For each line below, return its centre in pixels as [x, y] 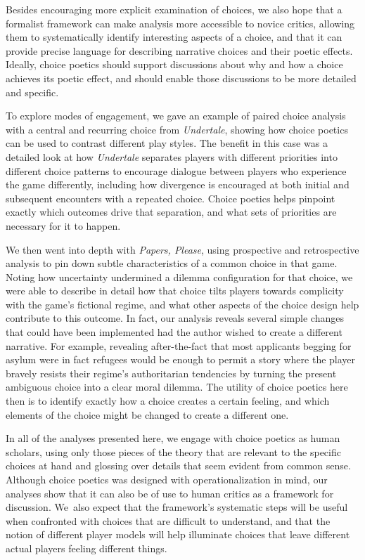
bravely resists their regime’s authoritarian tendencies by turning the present [171, 373]
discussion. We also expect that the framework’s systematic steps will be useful [177, 507]
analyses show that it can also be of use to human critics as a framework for [170, 493]
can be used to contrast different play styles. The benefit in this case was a [167, 143]
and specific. [32, 92]
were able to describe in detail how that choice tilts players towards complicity [175, 291]
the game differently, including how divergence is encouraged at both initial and [178, 184]
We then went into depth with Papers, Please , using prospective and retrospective [182, 249]
